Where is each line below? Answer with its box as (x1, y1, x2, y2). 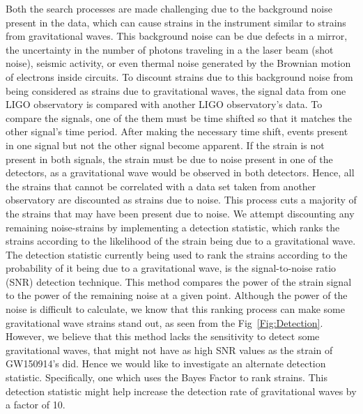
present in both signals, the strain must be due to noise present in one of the (6, 151, 333, 166)
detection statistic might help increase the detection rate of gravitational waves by (6, 383, 357, 398)
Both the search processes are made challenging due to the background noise (6, 1, 332, 15)
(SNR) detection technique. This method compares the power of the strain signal (6, 274, 352, 289)
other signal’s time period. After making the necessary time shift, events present (6, 124, 348, 139)
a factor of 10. (6, 397, 65, 412)
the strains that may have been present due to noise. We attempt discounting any (6, 206, 355, 220)
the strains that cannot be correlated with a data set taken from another (6, 178, 316, 193)
